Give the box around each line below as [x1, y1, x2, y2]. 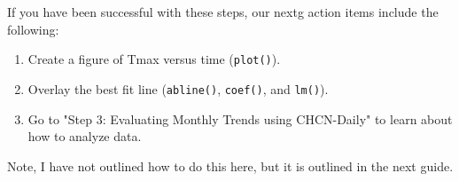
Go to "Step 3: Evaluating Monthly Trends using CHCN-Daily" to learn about [27, 109, 453, 128]
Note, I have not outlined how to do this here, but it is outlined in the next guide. [7, 156, 454, 175]
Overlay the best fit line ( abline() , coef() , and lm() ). [27, 79, 329, 98]
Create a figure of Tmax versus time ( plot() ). [27, 50, 281, 68]
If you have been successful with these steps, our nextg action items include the [7, 3, 439, 20]
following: [7, 20, 59, 38]
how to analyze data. [27, 127, 142, 146]
